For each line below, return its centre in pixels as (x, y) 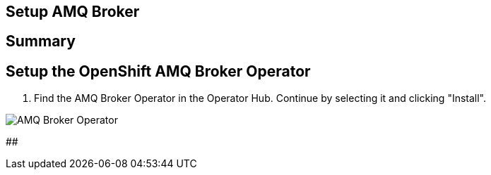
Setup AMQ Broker (73, 12)
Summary (41, 41)
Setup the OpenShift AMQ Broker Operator (158, 71)
